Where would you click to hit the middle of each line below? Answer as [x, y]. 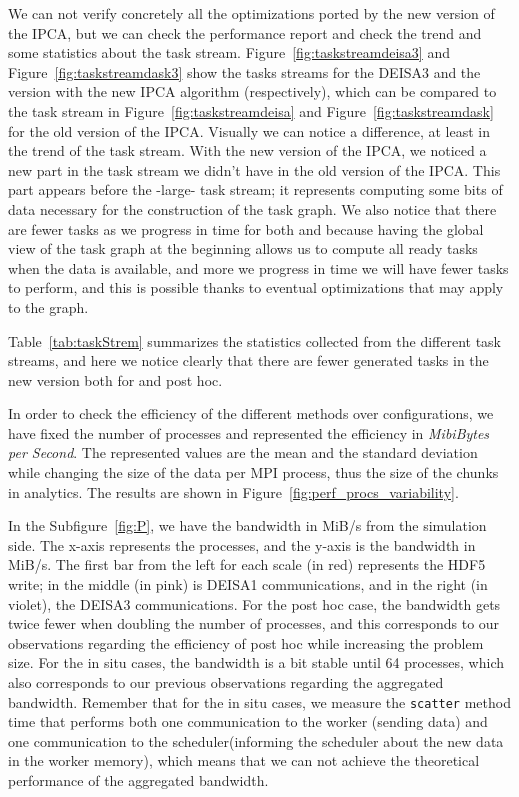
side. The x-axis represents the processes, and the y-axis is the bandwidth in [242, 544]
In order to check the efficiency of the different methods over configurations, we [251, 413]
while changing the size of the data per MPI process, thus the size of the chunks [253, 472]
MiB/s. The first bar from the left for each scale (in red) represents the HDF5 [247, 564]
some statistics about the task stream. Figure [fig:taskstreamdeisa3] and [229, 52]
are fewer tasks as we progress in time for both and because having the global [246, 228]
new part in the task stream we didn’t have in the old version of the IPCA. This [254, 169]
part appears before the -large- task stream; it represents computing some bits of [255, 189]
